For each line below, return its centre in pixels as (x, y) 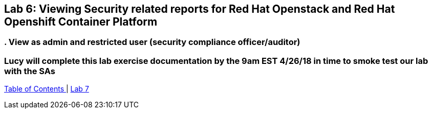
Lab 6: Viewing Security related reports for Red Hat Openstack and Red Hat (200, 9)
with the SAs (30, 71)
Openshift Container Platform (81, 22)
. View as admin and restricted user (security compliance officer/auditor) (152, 42)
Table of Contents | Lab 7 (47, 89)
